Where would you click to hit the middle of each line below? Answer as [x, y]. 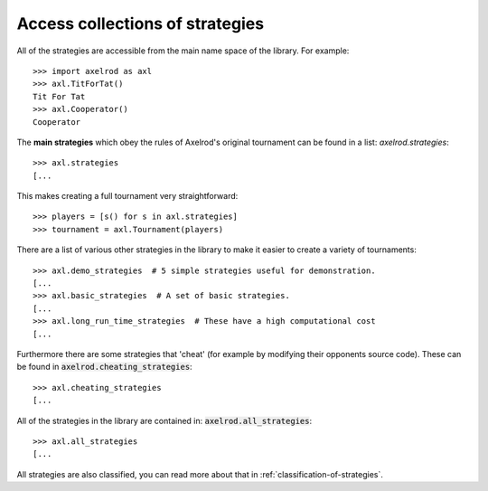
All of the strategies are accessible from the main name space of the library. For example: [183, 51]
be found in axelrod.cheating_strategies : [105, 367]
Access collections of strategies [141, 24]
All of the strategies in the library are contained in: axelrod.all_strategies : [164, 420]
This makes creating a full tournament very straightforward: [127, 196]
